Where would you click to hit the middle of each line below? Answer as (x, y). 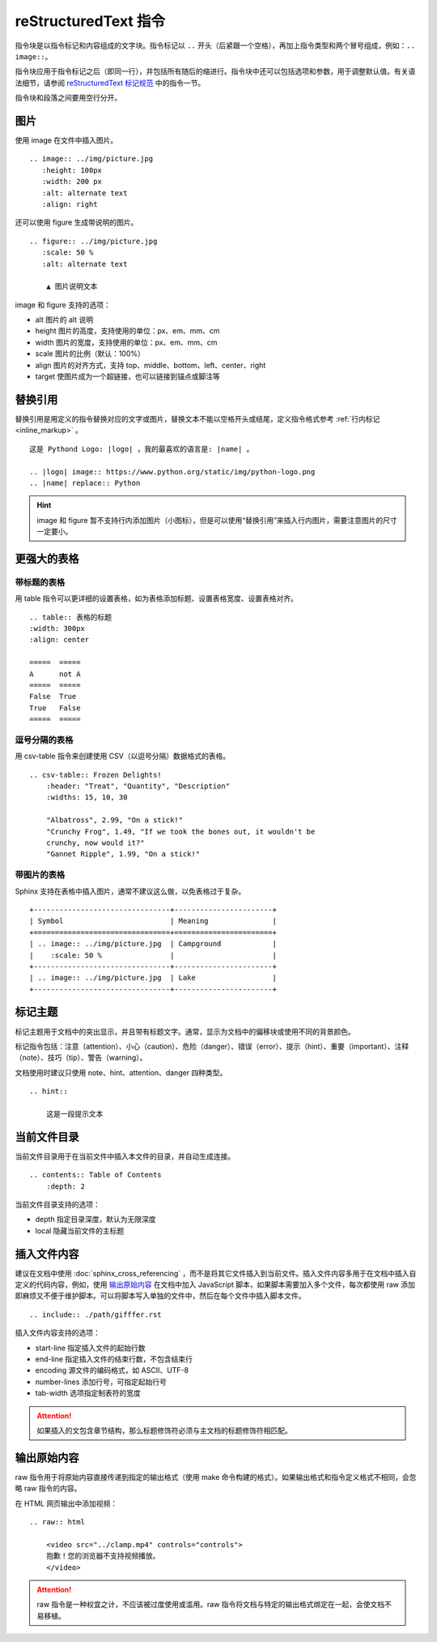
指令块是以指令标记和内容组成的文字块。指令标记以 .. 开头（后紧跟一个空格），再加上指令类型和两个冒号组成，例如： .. (215, 45)
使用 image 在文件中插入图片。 (66, 140)
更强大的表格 (47, 558)
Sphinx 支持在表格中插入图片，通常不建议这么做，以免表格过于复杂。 (130, 891)
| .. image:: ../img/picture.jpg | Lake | (153, 978)
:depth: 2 (65, 1186)
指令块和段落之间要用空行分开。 (68, 98)
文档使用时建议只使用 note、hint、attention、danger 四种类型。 (121, 1072)
